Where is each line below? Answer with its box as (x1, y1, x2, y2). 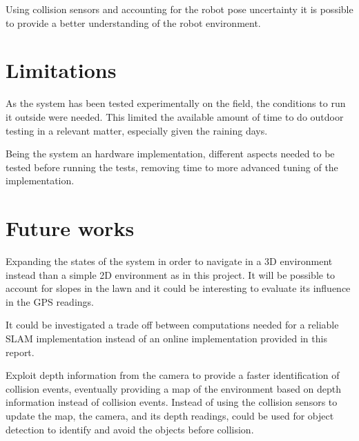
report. (6, 344, 35, 359)
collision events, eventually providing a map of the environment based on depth (6, 381, 342, 395)
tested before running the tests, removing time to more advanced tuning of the (6, 159, 338, 174)
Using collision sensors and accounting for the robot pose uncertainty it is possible (6, 2, 353, 16)
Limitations (6, 56, 117, 84)
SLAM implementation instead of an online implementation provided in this (6, 331, 327, 345)
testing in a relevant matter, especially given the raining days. (6, 123, 268, 137)
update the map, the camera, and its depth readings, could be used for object (6, 408, 334, 422)
